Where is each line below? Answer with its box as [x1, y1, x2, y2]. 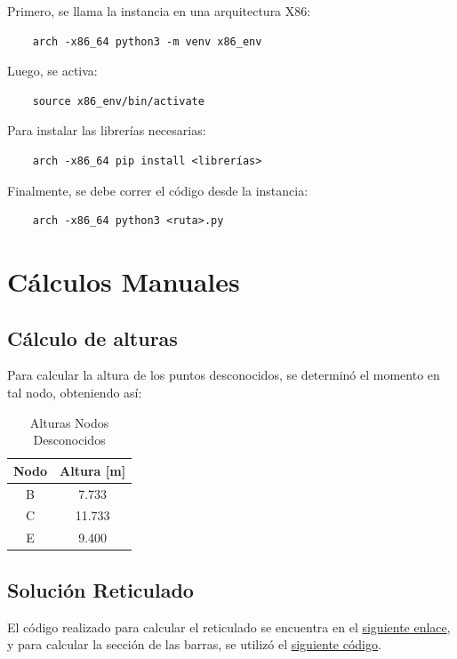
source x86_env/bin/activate [32, 94, 204, 108]
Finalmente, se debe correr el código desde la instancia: [7, 181, 309, 199]
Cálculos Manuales [7, 262, 240, 299]
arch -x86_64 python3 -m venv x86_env [32, 35, 262, 48]
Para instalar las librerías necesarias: [7, 121, 206, 140]
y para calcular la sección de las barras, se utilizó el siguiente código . [7, 635, 381, 654]
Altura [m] [60, 461, 126, 479]
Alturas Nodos [29, 413, 109, 431]
